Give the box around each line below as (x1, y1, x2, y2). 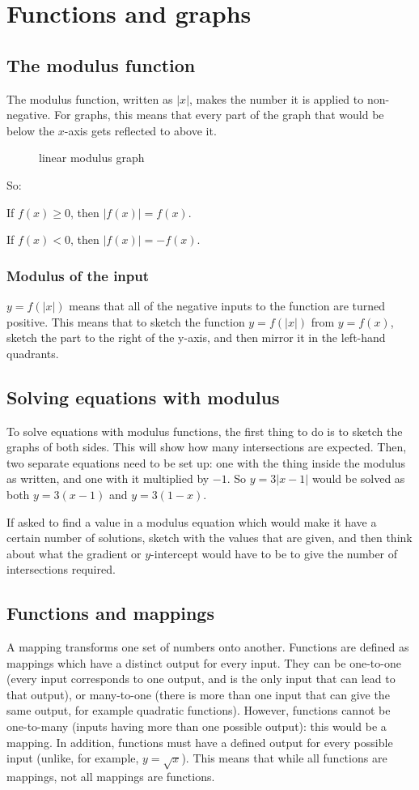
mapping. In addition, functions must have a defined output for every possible (6, 733, 393, 750)
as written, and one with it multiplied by (6, 470, 209, 487)
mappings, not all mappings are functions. (6, 768, 215, 784)
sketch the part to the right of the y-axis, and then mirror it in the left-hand (6, 329, 386, 346)
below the (6, 122, 55, 139)
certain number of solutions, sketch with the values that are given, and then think (6, 529, 413, 546)
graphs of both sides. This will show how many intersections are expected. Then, (6, 438, 407, 455)
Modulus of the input (6, 265, 150, 285)
